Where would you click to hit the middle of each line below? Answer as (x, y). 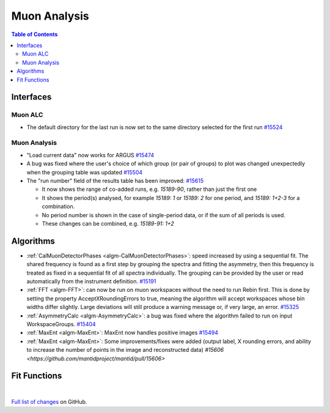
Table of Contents (35, 34)
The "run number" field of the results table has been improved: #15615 (115, 180)
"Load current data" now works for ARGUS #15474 (90, 155)
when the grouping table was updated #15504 (85, 172)
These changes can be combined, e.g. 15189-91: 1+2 (108, 223)
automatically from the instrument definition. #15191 (91, 281)
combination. (58, 206)
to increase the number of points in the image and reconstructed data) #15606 (125, 350)
